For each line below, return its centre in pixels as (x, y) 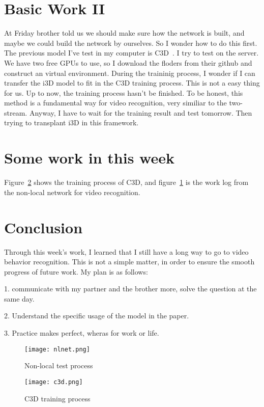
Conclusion (43, 227)
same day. (19, 298)
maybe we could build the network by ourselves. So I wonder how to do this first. (131, 43)
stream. (16, 112)
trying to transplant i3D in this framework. (71, 123)
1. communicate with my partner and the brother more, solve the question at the (130, 289)
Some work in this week (89, 158)
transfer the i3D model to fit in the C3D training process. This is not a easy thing (132, 83)
